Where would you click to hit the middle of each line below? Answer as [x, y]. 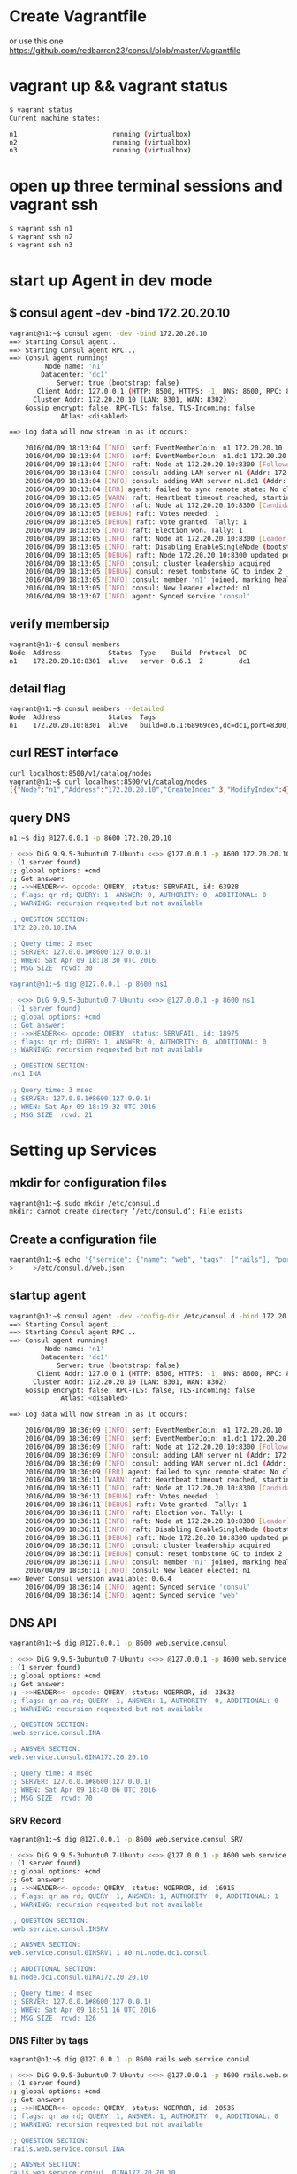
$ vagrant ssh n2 [41, 237]
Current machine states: [55, 118]
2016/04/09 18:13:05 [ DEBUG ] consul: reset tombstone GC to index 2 [154, 572]
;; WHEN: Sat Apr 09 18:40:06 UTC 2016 [83, 1790]
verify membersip [59, 624]
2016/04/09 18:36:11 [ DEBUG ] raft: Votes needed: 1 [122, 1497]
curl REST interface [64, 753]
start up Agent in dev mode [111, 280]
